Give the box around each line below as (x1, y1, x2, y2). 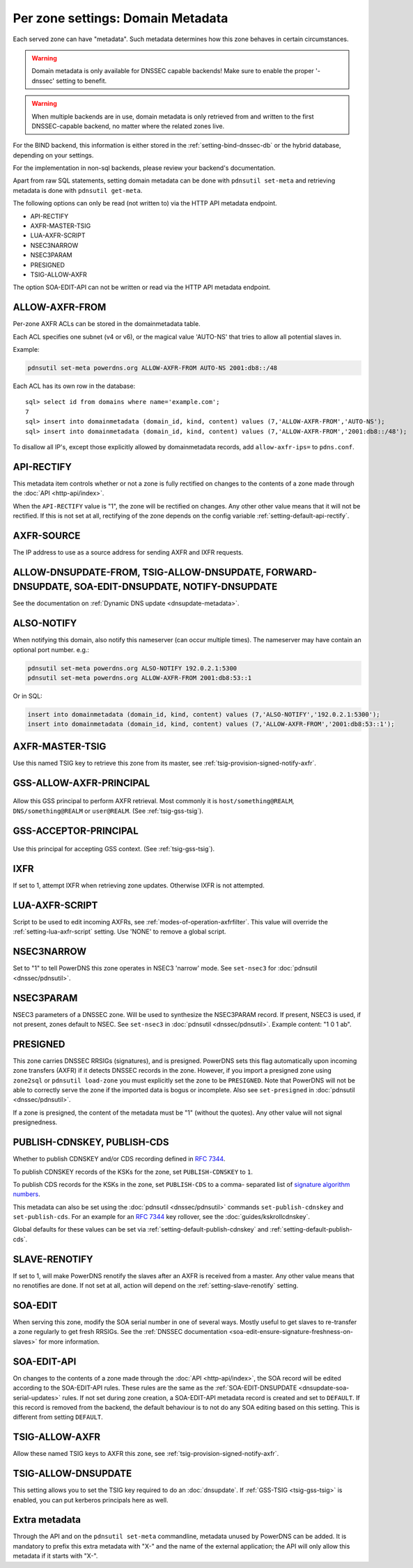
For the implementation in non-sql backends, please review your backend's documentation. (13, 164, 276, 172)
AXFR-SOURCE (13, 529, 81, 541)
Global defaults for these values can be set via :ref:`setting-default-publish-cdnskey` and (13, 1225, 269, 1234)
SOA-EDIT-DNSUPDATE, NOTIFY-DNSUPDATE (74, 581, 278, 593)
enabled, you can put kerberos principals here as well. (13, 1496, 169, 1504)
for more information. (38, 1337, 100, 1346)
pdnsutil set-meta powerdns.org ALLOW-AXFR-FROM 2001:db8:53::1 (27, 674, 252, 682)
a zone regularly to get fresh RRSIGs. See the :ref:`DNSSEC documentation (13, 1328, 228, 1336)
